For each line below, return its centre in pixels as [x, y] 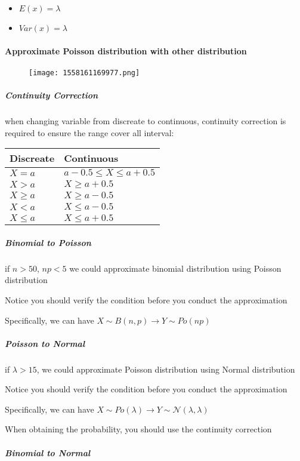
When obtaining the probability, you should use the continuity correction [138, 429]
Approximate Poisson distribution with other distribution [126, 50]
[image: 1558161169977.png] [84, 73]
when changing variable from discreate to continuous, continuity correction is [146, 121]
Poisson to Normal [45, 343]
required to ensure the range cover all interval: [89, 132]
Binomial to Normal [48, 452]
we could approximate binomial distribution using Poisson [175, 268]
